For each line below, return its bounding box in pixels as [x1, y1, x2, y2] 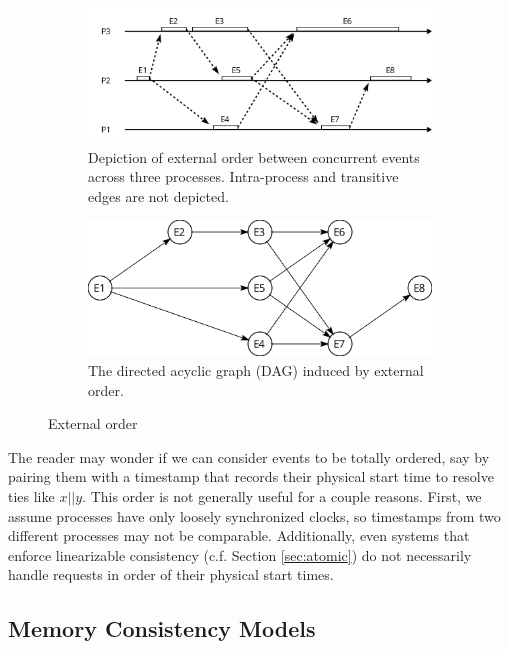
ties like [8, 486, 55, 507]
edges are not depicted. [88, 185, 229, 206]
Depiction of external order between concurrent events [88, 146, 420, 167]
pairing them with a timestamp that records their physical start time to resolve [8, 466, 494, 487]
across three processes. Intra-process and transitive [88, 166, 399, 187]
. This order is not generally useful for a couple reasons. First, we [82, 486, 482, 507]
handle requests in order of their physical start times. [8, 564, 334, 585]
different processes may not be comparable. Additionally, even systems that [8, 525, 470, 546]
